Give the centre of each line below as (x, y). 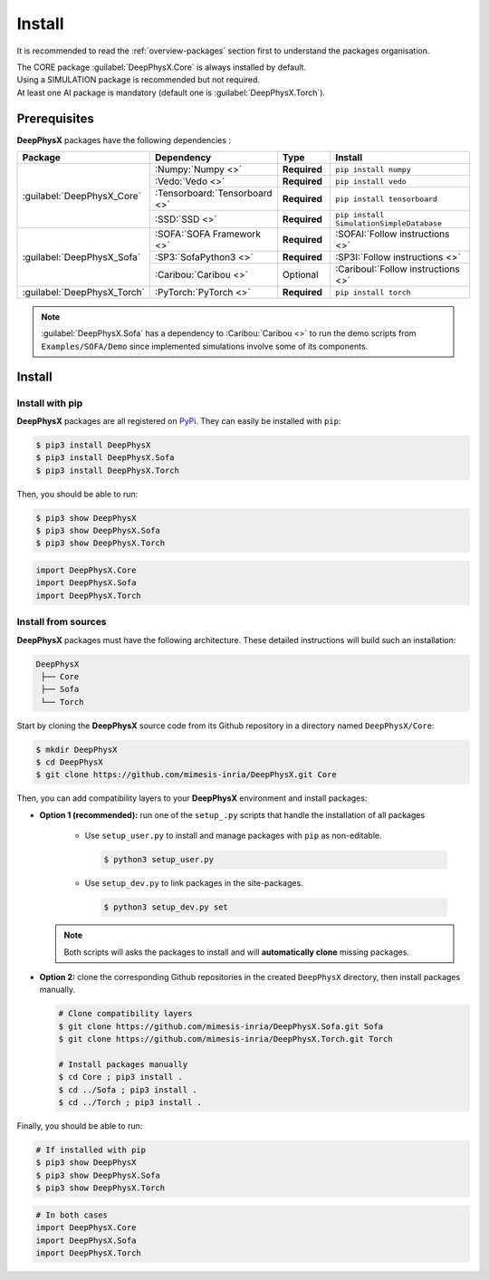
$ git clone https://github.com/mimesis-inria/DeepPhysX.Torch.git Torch (225, 1039)
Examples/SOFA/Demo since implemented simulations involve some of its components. (205, 346)
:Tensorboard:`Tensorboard (213, 193)
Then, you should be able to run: (77, 494)
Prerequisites (55, 118)
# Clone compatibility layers (125, 1014)
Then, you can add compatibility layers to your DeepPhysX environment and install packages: (192, 798)
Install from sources (62, 622)
